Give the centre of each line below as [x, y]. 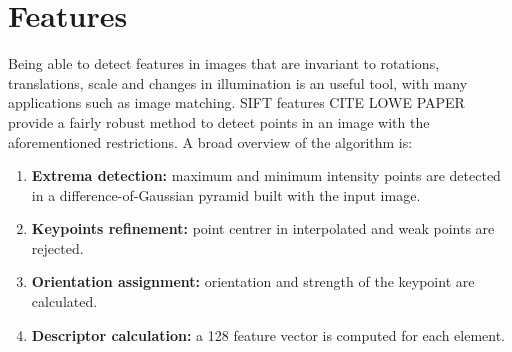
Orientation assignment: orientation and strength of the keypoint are [253, 281]
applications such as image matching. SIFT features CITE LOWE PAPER [236, 102]
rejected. [57, 247]
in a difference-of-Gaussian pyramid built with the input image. [226, 194]
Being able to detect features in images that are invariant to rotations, [224, 63]
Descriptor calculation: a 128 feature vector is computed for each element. [268, 334]
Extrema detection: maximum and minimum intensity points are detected [266, 175]
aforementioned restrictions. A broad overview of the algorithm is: [210, 141]
